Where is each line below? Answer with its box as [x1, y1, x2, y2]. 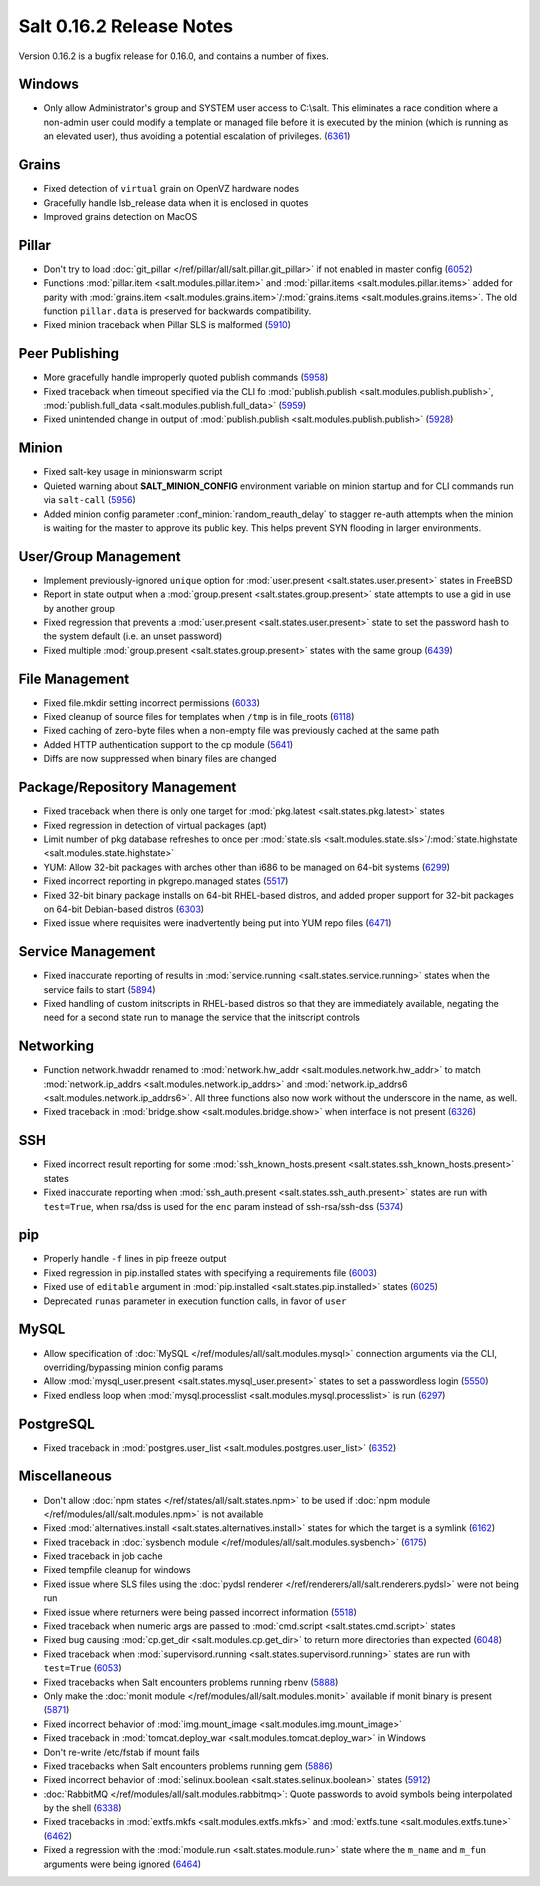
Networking [18, 1038, 95, 1055]
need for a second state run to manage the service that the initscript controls [43, 1011, 360, 1024]
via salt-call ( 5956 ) [43, 494, 137, 506]
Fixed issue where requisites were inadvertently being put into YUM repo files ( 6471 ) [43, 917, 392, 929]
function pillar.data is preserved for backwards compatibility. [43, 305, 312, 317]
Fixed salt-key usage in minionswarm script [43, 466, 223, 478]
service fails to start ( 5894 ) [43, 983, 156, 995]
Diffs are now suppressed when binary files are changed [43, 753, 277, 765]
